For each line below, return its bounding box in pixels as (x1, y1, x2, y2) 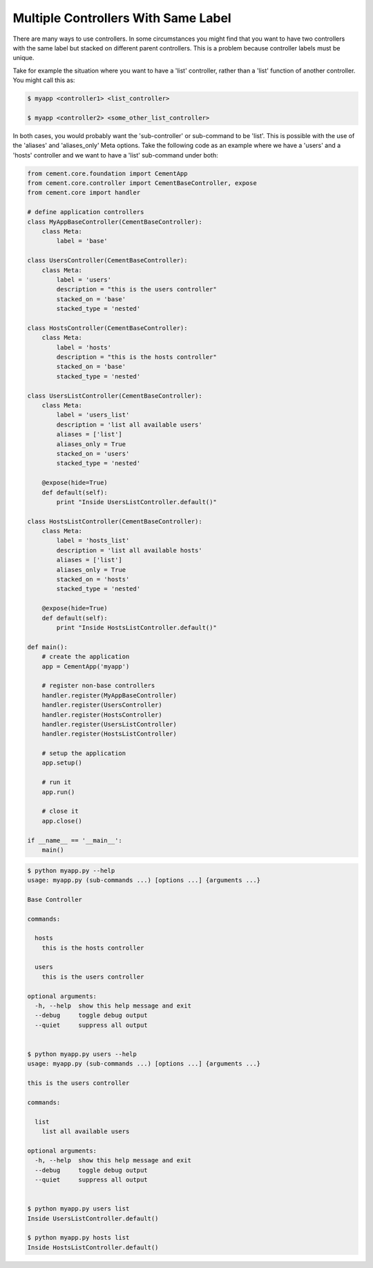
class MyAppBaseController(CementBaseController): (27, 218, 203, 226)
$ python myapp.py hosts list (27, 1233, 130, 1242)
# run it (41, 778, 72, 787)
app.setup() (41, 759, 83, 767)
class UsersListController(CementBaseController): (27, 392, 203, 400)
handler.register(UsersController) (41, 701, 162, 709)
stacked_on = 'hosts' (56, 575, 130, 584)
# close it (41, 807, 79, 815)
